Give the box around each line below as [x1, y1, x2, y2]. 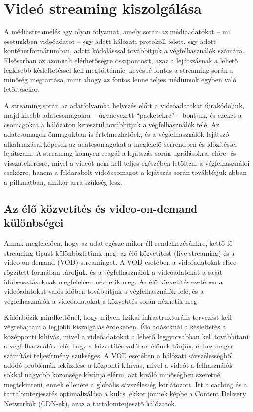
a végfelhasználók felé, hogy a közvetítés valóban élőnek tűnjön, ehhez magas [4, 341, 234, 351]
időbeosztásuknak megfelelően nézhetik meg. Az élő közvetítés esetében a [4, 276, 223, 286]
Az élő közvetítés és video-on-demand [4, 201, 198, 216]
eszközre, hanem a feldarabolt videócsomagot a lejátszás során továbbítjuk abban [4, 167, 247, 177]
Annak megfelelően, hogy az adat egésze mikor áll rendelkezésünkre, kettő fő [4, 238, 233, 248]
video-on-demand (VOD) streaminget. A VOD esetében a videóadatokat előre [4, 257, 237, 267]
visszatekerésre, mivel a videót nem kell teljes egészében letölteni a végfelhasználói [4, 157, 250, 168]
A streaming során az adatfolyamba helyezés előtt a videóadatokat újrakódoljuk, [4, 100, 245, 110]
